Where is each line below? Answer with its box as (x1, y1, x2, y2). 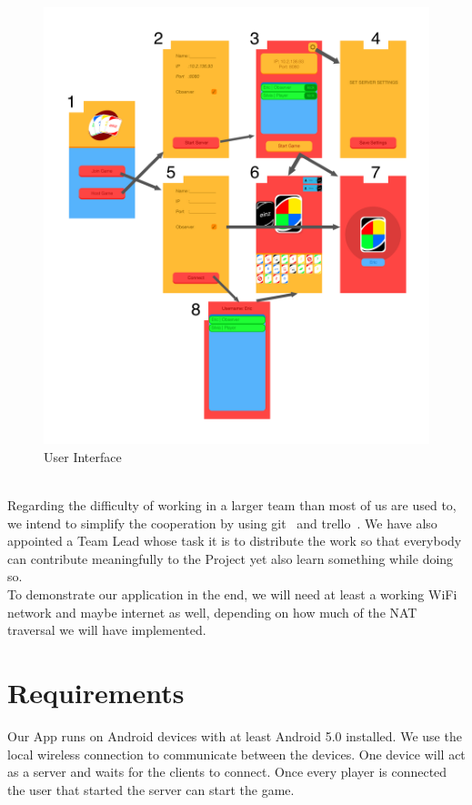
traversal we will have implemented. (7, 620, 206, 639)
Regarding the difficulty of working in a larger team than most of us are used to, (7, 496, 457, 515)
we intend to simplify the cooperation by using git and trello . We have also (7, 513, 437, 532)
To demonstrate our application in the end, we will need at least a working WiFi (7, 585, 457, 604)
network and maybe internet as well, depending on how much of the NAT (7, 602, 417, 621)
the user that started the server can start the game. (7, 780, 295, 799)
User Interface (44, 447, 122, 466)
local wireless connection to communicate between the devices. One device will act (7, 744, 466, 763)
